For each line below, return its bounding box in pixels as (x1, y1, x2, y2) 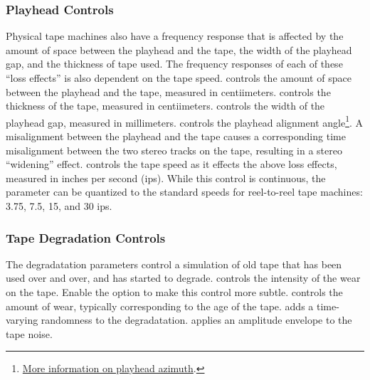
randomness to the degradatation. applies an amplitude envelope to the (41, 312, 352, 327)
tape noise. (6, 326, 53, 341)
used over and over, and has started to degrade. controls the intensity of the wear (6, 270, 361, 285)
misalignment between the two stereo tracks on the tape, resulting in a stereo (6, 142, 342, 157)
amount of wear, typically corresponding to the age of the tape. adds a (6, 298, 314, 313)
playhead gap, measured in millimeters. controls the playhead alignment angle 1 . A (6, 112, 364, 130)
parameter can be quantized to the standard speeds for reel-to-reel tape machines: (6, 184, 363, 199)
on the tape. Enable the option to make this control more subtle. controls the (6, 285, 343, 299)
